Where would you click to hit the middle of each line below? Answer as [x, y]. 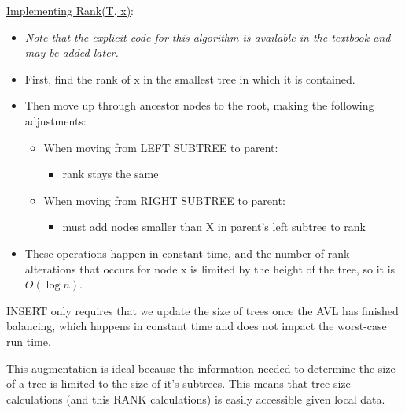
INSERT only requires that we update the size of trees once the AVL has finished [202, 310]
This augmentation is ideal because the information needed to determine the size [201, 368]
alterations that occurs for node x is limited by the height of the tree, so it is [210, 268]
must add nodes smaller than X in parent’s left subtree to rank [214, 227]
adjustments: [55, 120]
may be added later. [72, 52]
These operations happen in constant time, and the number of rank [187, 253]
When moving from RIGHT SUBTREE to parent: [164, 200]
